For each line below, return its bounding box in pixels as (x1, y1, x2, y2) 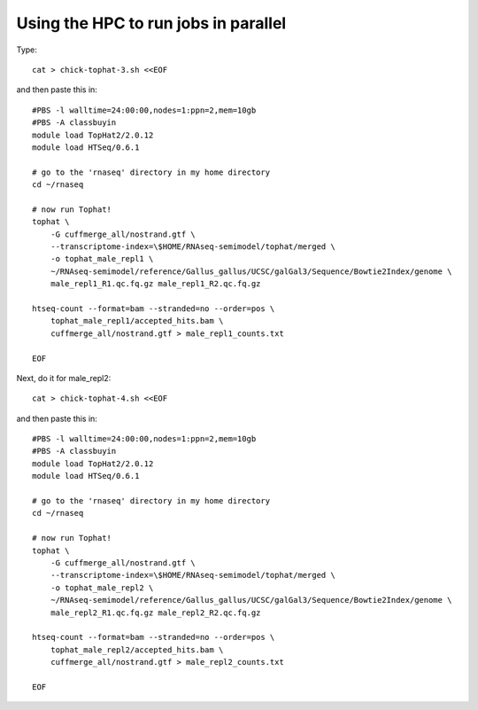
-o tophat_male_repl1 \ (50, 254, 154, 264)
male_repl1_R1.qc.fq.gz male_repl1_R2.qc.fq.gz (50, 279, 261, 289)
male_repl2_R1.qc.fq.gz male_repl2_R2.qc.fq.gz (50, 607, 261, 618)
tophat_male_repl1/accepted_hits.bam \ (50, 316, 224, 326)
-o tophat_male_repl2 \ (50, 582, 154, 593)
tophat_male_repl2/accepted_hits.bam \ (50, 644, 224, 655)
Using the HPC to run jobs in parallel (16, 13, 287, 33)
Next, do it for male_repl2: (16, 372, 112, 383)
